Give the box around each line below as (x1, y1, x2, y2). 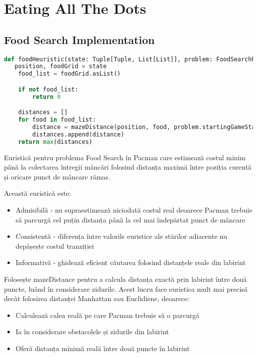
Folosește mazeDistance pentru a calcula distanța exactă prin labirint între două (4, 273, 247, 284)
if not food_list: (18, 86, 79, 93)
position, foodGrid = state (14, 63, 107, 70)
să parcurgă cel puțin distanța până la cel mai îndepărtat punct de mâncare (15, 214, 246, 224)
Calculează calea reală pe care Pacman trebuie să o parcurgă (15, 310, 200, 320)
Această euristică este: (4, 188, 71, 198)
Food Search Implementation (4, 32, 155, 47)
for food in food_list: (18, 116, 96, 124)
